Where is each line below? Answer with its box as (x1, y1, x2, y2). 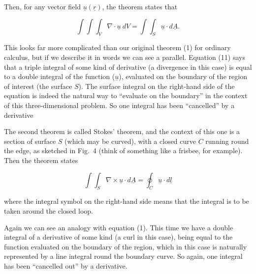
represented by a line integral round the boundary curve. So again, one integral (4, 251, 243, 261)
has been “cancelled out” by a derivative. (4, 260, 128, 271)
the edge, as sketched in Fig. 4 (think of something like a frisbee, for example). (4, 145, 243, 156)
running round (205, 136, 249, 146)
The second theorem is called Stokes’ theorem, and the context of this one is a (4, 126, 240, 137)
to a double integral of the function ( (4, 71, 115, 82)
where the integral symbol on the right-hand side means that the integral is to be (4, 196, 249, 206)
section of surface (4, 136, 56, 146)
